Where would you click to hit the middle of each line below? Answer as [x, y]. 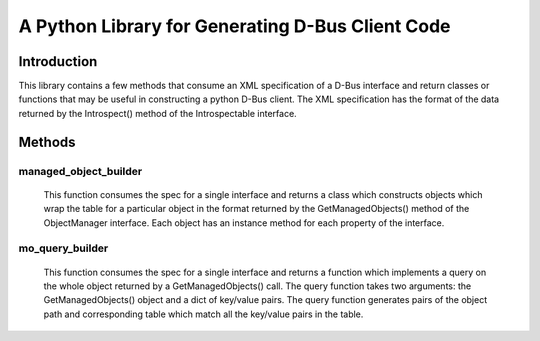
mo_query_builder [63, 248]
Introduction [58, 61]
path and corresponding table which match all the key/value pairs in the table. [203, 314]
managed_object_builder [80, 171]
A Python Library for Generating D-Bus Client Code [234, 26]
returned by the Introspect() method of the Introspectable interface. [157, 113]
